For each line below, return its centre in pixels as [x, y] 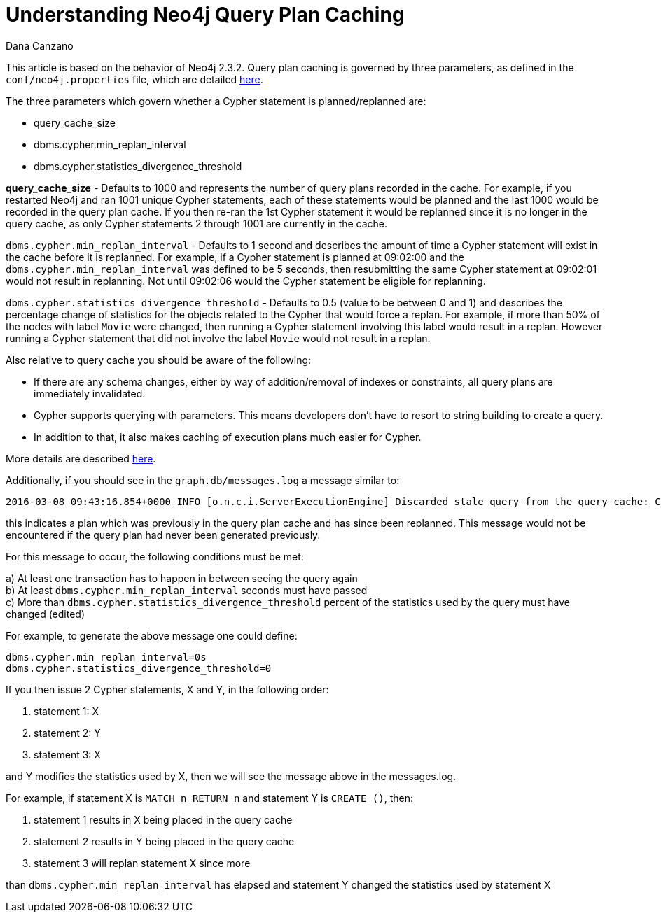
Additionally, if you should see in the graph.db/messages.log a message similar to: [203, 480]
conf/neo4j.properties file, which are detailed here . [134, 79]
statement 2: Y [67, 733]
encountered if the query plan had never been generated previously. [163, 535]
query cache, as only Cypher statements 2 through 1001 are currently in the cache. [197, 223]
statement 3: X [67, 754]
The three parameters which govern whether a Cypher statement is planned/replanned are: [216, 101]
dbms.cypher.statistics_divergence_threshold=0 [139, 668]
